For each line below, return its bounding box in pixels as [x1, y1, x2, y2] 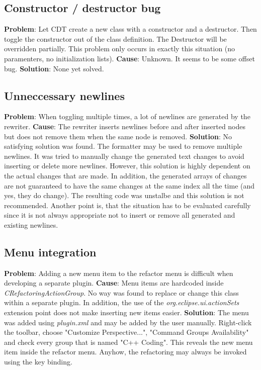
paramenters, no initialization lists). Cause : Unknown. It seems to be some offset [4, 53, 255, 63]
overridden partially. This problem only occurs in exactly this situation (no [4, 43, 235, 54]
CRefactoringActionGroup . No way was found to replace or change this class [4, 287, 239, 298]
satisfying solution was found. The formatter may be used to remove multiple [4, 141, 242, 151]
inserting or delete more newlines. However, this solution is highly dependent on [4, 160, 250, 171]
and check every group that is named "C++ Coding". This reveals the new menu [4, 336, 253, 347]
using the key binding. [4, 356, 72, 367]
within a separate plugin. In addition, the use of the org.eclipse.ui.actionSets [4, 297, 239, 308]
